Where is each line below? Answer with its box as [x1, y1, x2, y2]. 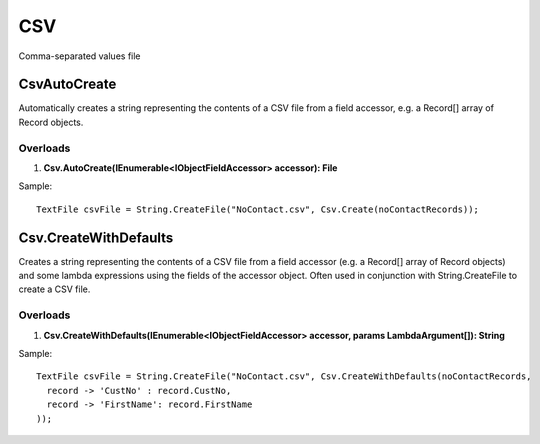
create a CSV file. [18, 283, 91, 295]
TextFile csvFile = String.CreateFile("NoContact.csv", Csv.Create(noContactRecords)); [36, 203, 480, 215]
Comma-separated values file [18, 50, 141, 62]
